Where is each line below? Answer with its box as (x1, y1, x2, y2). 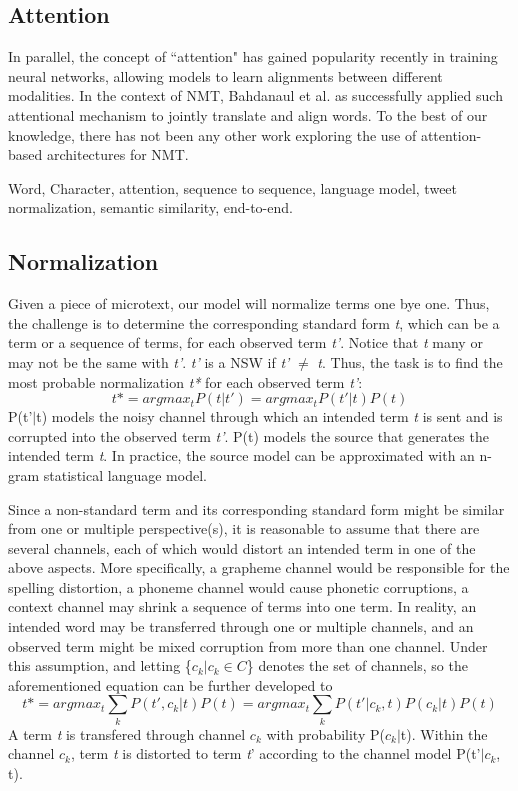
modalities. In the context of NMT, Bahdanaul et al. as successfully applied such (8, 85, 503, 106)
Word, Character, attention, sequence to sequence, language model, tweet (8, 177, 458, 198)
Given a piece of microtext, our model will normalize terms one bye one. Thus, (8, 293, 490, 314)
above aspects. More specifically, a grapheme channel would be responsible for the (8, 557, 510, 578)
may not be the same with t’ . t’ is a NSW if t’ (8, 351, 290, 372)
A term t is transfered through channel (8, 723, 246, 744)
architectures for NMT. (46, 144, 189, 165)
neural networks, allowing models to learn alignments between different (8, 65, 443, 86)
